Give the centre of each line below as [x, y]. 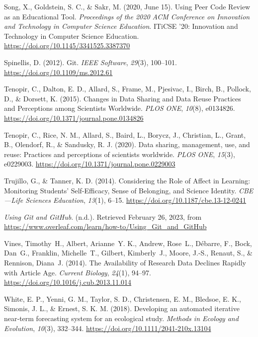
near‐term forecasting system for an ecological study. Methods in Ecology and [121, 318]
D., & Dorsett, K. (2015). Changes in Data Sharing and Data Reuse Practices [123, 98]
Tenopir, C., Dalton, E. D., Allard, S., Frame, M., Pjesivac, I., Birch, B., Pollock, [128, 89]
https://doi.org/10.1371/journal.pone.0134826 [74, 118]
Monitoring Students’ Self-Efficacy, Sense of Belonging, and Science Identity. [120, 190]
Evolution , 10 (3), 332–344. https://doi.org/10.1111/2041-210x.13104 [108, 328]
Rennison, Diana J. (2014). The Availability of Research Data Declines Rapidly [125, 263]
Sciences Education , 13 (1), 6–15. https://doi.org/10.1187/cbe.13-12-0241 [136, 200]
